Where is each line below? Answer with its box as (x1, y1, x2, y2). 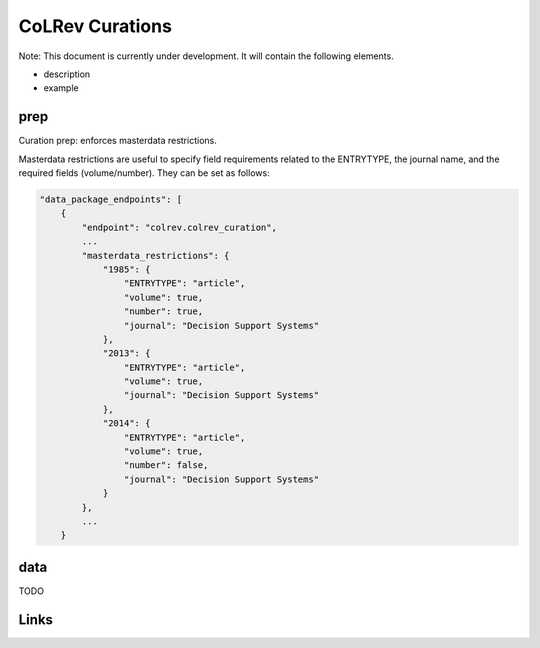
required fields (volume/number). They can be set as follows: (18, 167, 270, 179)
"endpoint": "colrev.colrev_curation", (81, 221, 277, 233)
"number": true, (123, 306, 204, 317)
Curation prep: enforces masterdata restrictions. (18, 135, 217, 147)
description (43, 68, 91, 80)
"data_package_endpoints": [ (39, 194, 183, 205)
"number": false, (123, 460, 209, 471)
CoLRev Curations (18, 15, 172, 37)
